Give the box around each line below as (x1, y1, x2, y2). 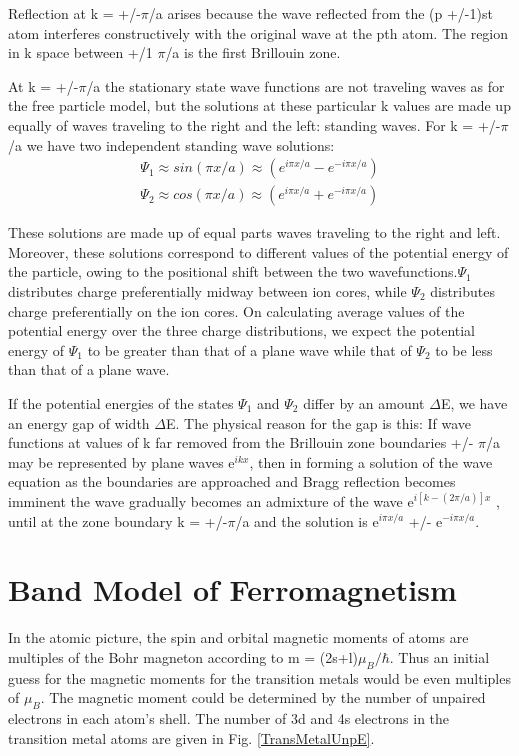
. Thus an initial (389, 646, 490, 667)
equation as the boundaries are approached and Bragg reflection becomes (8, 471, 456, 492)
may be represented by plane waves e (8, 451, 235, 472)
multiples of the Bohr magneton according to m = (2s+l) (8, 646, 359, 667)
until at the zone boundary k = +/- (8, 510, 228, 531)
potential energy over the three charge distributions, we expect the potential (8, 320, 476, 341)
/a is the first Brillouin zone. (165, 42, 341, 63)
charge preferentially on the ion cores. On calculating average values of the (8, 300, 465, 321)
